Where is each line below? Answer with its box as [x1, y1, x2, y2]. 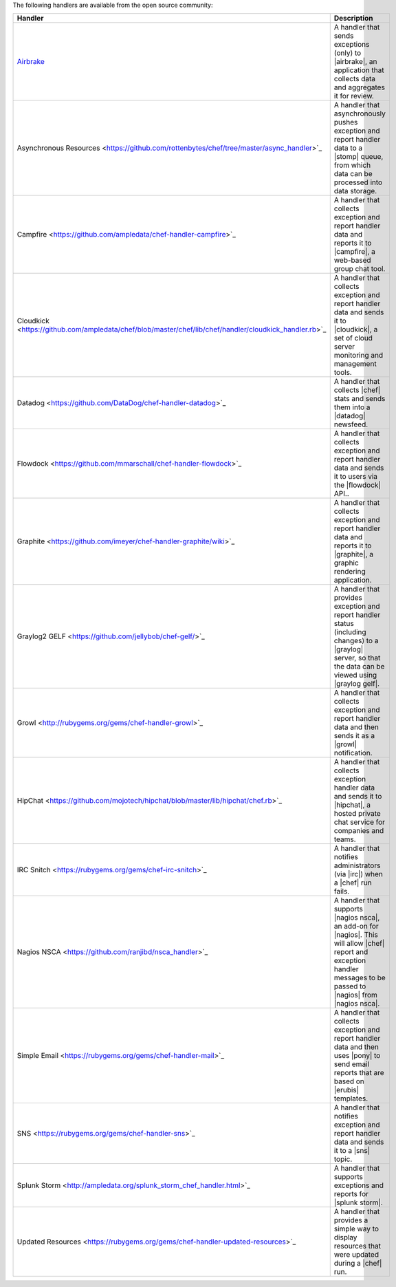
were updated [333, 1250, 379, 1259]
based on [333, 1077, 364, 1086]
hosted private [333, 809, 381, 819]
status [333, 619, 354, 629]
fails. [333, 887, 350, 896]
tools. [333, 368, 352, 378]
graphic [333, 558, 359, 567]
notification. [333, 748, 373, 758]
